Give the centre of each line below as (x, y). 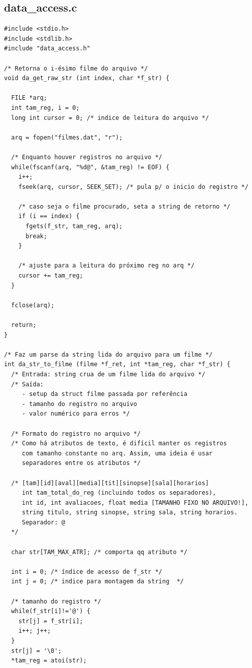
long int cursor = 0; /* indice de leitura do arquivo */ (110, 118)
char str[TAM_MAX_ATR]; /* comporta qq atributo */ (99, 552)
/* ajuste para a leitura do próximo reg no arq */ (106, 266)
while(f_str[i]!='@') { (51, 611)
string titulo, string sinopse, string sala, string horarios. (130, 513)
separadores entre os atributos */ (81, 463)
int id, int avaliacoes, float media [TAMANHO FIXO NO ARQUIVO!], (135, 503)
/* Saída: (27, 384)
